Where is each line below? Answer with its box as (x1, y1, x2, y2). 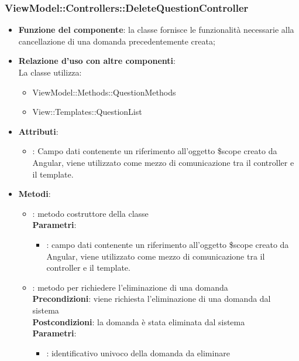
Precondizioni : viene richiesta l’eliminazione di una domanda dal (32, 292, 271, 305)
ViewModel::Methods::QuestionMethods (32, 86, 176, 98)
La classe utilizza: (18, 66, 82, 78)
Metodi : (18, 188, 51, 200)
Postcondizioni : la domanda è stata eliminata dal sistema (32, 315, 245, 328)
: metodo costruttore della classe (32, 207, 149, 219)
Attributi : (18, 125, 59, 137)
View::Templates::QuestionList (32, 105, 142, 118)
